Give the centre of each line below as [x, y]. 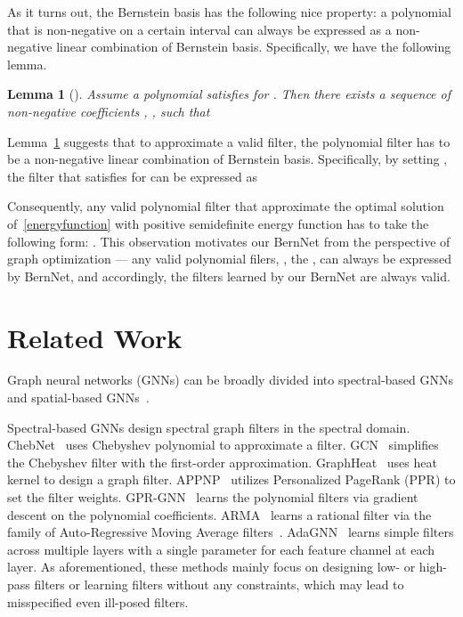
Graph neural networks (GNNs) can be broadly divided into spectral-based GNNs [231, 380]
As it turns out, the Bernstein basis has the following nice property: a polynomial [229, 12]
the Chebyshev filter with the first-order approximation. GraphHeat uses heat [222, 462]
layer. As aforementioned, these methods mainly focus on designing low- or [211, 567]
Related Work [95, 337]
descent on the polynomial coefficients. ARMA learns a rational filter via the [219, 514]
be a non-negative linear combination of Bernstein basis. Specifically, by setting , [227, 159]
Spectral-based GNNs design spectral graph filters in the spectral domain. [209, 427]
